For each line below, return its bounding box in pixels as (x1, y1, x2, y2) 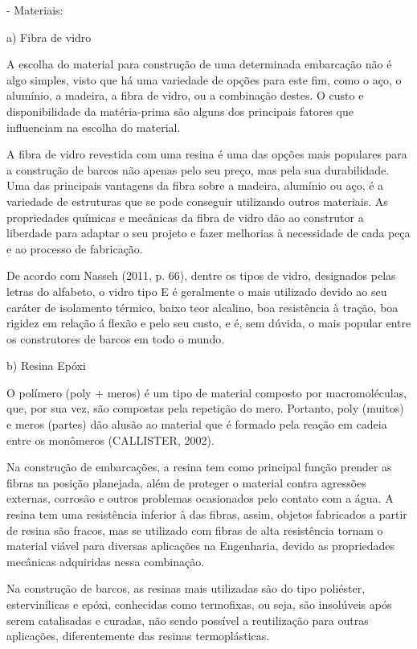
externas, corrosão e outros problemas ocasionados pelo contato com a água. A (6, 490, 394, 507)
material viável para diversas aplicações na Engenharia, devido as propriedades (6, 537, 395, 554)
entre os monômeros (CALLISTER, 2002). (6, 431, 215, 448)
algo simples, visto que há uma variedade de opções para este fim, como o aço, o (6, 71, 402, 88)
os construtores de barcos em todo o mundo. (6, 330, 225, 347)
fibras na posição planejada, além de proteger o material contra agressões (6, 474, 366, 491)
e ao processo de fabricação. (6, 240, 143, 257)
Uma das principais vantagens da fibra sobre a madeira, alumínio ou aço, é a (6, 177, 384, 194)
